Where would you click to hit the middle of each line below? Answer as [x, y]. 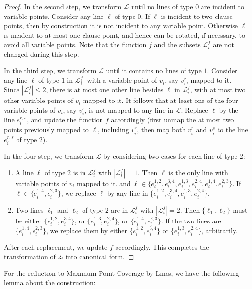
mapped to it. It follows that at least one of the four [160, 100]
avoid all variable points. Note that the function [75, 44]
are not [223, 44]
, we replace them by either [87, 230]
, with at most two [218, 90]
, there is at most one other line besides [105, 90]
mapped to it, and [104, 183]
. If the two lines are [191, 220]
